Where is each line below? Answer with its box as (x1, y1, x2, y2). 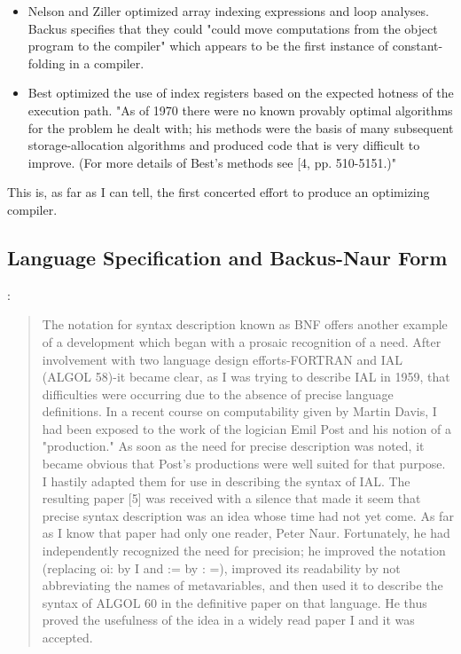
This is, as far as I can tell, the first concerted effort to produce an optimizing (7, 183, 430, 201)
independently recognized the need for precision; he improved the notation (42, 541, 446, 560)
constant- (392, 36, 443, 55)
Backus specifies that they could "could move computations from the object (27, 19, 438, 37)
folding (27, 53, 66, 72)
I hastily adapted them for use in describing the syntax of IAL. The (42, 471, 410, 490)
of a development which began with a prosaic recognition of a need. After (42, 332, 441, 351)
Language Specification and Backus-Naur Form (7, 243, 448, 271)
